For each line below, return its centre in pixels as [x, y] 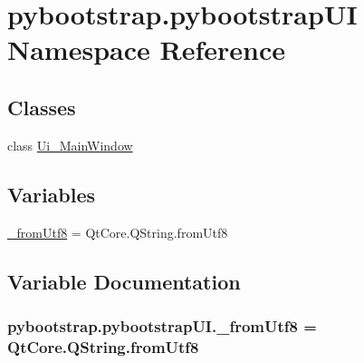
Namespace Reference [146, 49]
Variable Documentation [124, 281]
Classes [42, 107]
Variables [52, 194]
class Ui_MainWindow [70, 145]
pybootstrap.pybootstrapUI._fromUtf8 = [162, 325]
